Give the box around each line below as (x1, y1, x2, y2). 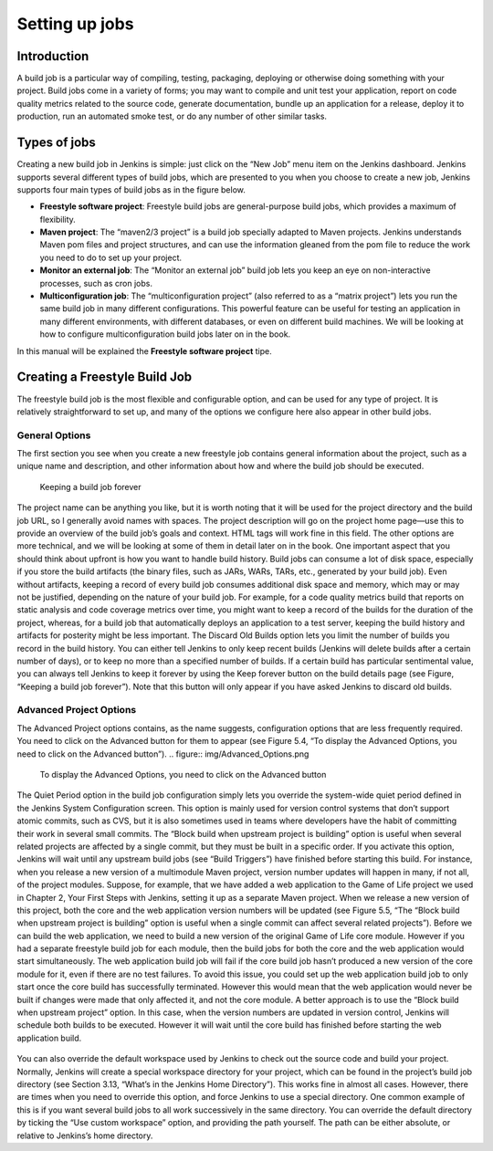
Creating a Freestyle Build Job (16, 370, 193, 385)
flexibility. (39, 214, 77, 225)
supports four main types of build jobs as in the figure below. (16, 183, 246, 195)
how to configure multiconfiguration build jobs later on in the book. (39, 329, 291, 340)
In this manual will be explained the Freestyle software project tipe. (16, 345, 273, 356)
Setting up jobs (16, 14, 134, 34)
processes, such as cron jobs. (39, 277, 152, 288)
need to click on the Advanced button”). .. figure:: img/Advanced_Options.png (16, 748, 309, 759)
